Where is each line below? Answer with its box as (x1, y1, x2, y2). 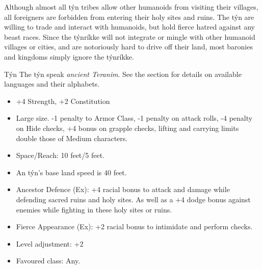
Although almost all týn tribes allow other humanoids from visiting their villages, (4, 2, 258, 12)
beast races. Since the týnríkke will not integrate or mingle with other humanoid (4, 31, 255, 42)
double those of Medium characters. (16, 132, 128, 143)
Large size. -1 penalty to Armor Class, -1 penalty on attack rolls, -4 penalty (16, 113, 253, 123)
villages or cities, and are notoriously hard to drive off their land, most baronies (4, 41, 253, 52)
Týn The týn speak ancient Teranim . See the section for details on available (4, 68, 242, 79)
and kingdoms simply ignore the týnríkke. (4, 51, 134, 62)
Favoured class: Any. (16, 255, 81, 266)
